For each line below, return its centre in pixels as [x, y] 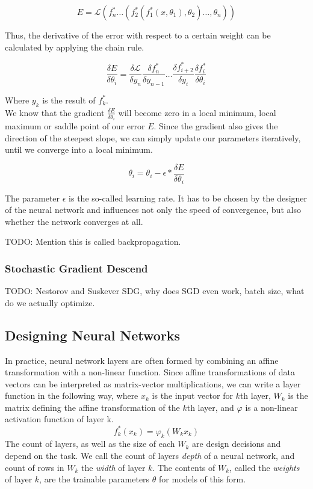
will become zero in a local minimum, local [197, 112]
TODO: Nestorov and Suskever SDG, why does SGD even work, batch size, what [155, 291]
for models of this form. [203, 479]
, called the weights [265, 467]
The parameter [33, 198]
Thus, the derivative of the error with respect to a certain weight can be [138, 35]
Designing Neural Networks [93, 335]
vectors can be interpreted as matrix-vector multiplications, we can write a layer [153, 383]
